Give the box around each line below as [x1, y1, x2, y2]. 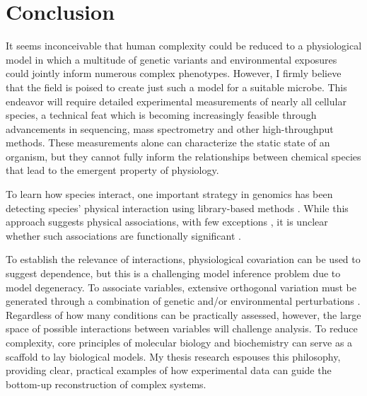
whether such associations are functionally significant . [6, 228, 241, 243]
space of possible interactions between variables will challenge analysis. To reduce [6, 321, 358, 336]
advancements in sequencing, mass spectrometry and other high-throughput [6, 121, 334, 136]
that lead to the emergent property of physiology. [6, 163, 219, 177]
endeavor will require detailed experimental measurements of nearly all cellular [6, 93, 346, 108]
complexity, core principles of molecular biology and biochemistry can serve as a [6, 335, 353, 349]
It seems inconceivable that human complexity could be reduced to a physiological [6, 38, 362, 53]
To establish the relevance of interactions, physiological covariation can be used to [6, 252, 361, 267]
